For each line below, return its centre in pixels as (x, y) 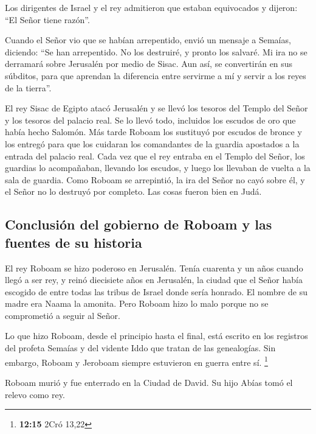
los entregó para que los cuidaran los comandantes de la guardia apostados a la (152, 143)
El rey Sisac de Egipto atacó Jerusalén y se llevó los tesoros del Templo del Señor (156, 108)
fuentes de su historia (74, 242)
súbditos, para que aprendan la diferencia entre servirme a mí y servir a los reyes (156, 75)
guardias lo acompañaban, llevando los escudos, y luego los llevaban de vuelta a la (158, 168)
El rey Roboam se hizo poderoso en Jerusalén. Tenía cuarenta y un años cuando (154, 268)
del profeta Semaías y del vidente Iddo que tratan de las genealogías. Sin (140, 348)
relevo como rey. (35, 394)
